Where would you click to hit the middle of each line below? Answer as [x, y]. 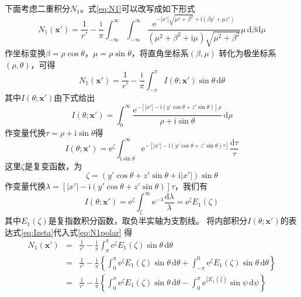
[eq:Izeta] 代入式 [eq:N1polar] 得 [77, 232]
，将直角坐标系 [160, 52]
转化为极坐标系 [248, 52]
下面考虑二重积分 [37, 8]
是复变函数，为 [53, 165]
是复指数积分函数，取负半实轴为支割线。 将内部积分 [148, 221]
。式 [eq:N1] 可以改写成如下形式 [137, 8]
